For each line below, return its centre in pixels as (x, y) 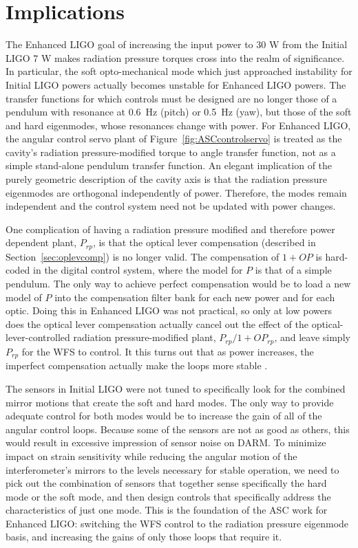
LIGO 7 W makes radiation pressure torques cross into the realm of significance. (175, 57)
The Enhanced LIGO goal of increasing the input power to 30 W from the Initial (177, 44)
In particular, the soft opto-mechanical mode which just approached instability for (179, 71)
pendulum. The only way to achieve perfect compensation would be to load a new (178, 284)
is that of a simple (293, 270)
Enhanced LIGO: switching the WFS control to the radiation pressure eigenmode (177, 523)
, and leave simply (312, 337)
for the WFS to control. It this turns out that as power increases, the (168, 351)
